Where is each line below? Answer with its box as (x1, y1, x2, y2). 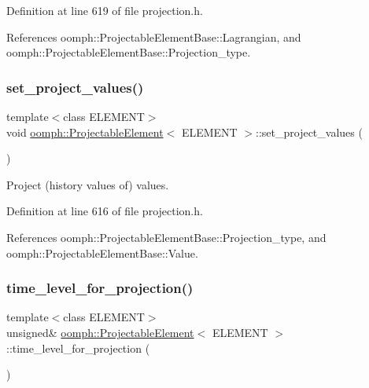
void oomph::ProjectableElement (6, 123, 164, 140)
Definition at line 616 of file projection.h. (6, 203, 203, 219)
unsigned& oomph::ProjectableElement (6, 324, 194, 340)
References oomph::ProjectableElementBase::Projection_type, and (6, 229, 327, 245)
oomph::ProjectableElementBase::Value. (6, 244, 198, 261)
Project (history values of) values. (6, 176, 169, 192)
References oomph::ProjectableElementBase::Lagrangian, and (6, 28, 301, 45)
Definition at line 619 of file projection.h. (6, 2, 203, 18)
